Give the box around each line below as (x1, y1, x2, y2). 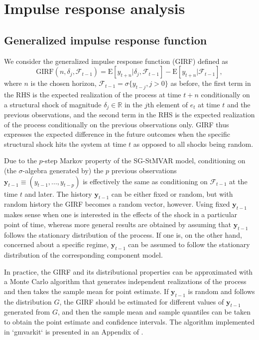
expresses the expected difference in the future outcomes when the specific (4, 129, 230, 139)
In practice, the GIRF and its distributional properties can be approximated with (4, 266, 253, 277)
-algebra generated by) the (22, 165, 104, 175)
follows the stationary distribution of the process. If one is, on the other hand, (4, 229, 242, 240)
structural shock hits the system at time (4, 138, 127, 149)
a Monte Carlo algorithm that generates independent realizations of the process (4, 276, 247, 287)
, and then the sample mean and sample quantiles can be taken (57, 307, 251, 317)
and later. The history (24, 188, 92, 199)
